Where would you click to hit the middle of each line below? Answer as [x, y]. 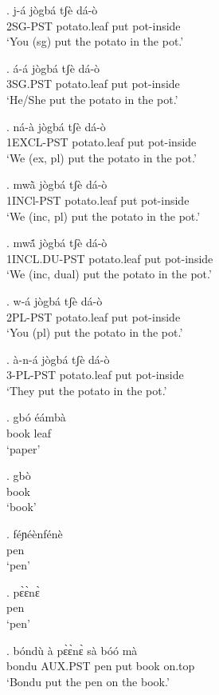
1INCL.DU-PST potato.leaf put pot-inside [110, 258]
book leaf [29, 433]
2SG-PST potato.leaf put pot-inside [94, 25]
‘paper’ [23, 448]
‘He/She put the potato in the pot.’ [92, 99]
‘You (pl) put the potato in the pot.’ [95, 332]
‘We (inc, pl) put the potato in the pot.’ [104, 216]
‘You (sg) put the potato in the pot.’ [95, 41]
